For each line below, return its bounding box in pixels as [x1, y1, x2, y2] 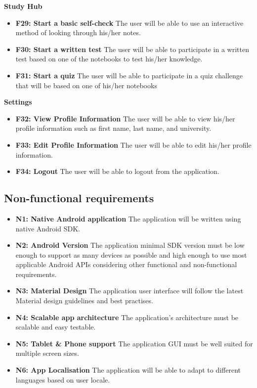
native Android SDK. [15, 223, 80, 233]
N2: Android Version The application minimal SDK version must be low [15, 240, 245, 250]
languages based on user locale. [15, 374, 110, 385]
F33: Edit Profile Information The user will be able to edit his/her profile [15, 139, 252, 150]
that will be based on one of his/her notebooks [15, 80, 157, 90]
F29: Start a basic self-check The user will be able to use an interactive [15, 17, 244, 28]
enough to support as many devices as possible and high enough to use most [15, 249, 247, 260]
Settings [4, 97, 32, 107]
